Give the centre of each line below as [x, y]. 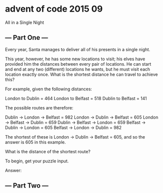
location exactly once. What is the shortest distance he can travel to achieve [81, 74]
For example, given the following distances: [49, 89]
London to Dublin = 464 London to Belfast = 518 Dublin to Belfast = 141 [76, 98]
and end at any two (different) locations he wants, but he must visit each [78, 69]
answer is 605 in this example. [36, 142]
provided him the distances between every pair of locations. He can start [78, 64]
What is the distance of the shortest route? [48, 151]
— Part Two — [27, 186]
